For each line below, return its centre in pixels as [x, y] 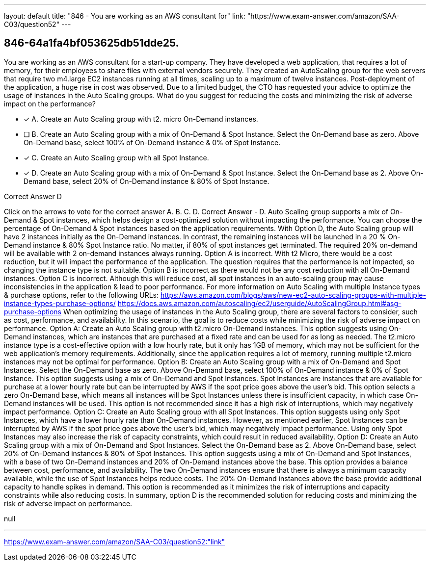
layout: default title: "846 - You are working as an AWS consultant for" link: [125, 16]
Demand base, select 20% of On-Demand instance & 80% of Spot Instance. [147, 181]
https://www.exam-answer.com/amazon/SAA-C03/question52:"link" [115, 541]
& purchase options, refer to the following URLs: [81, 295]
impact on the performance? [50, 103]
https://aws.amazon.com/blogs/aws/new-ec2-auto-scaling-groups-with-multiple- [293, 295]
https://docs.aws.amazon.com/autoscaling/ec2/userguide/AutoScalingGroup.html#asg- [259, 303]
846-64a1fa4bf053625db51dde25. [92, 43]
